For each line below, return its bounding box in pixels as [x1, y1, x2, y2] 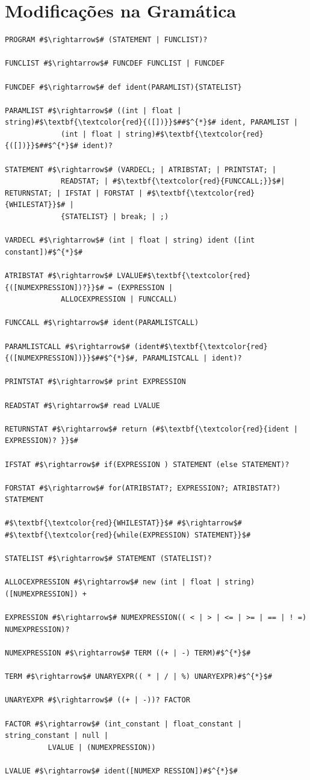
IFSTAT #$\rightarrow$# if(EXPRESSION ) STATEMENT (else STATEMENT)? [5, 460, 290, 469]
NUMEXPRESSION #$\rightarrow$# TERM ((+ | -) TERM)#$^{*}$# [5, 649, 251, 657]
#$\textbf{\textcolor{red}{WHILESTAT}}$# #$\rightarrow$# [5, 519, 242, 528]
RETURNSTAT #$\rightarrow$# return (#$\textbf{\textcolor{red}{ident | [5, 424, 298, 433]
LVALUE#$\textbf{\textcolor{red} [117, 271, 251, 280]
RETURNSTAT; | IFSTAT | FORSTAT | [5, 188, 143, 197]
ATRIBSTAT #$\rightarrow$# [5, 271, 113, 280]
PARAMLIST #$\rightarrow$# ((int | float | [5, 106, 182, 115]
